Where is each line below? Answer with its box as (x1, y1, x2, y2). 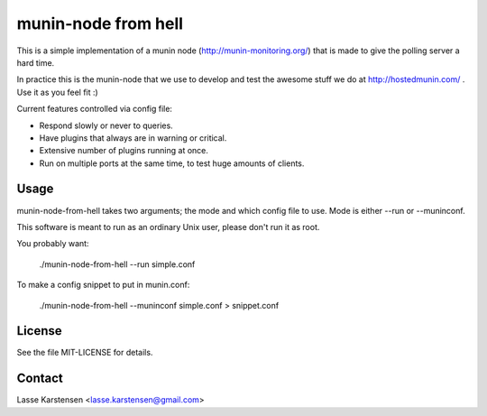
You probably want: (16, 238, 89, 249)
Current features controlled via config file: (16, 104, 173, 115)
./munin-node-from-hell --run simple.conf (39, 258, 196, 270)
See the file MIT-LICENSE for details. (16, 347, 153, 358)
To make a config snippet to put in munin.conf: (16, 280, 190, 291)
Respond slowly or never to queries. (39, 120, 173, 131)
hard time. (16, 57, 55, 68)
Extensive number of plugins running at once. (39, 145, 209, 156)
